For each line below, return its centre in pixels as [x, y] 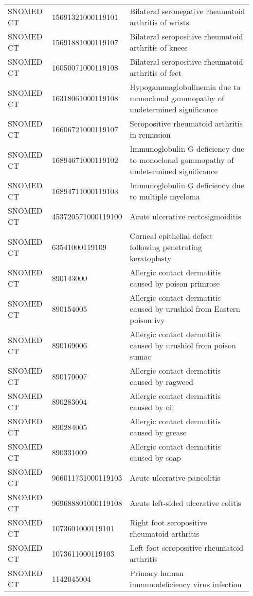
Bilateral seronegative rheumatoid [187, 11]
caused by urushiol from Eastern [185, 309]
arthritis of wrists [159, 22]
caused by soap [155, 458]
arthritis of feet [155, 73]
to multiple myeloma [165, 196]
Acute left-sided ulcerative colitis [185, 503]
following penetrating [166, 247]
